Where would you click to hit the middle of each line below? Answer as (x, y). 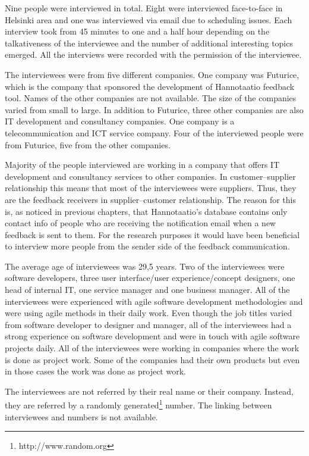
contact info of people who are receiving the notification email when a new (141, 223)
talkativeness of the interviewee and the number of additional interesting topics (149, 43)
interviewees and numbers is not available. (81, 416)
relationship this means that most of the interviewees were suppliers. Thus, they (151, 188)
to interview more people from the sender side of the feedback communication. (147, 246)
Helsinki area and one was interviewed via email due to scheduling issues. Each (149, 19)
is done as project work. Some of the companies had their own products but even (152, 359)
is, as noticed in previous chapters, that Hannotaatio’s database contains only (146, 211)
